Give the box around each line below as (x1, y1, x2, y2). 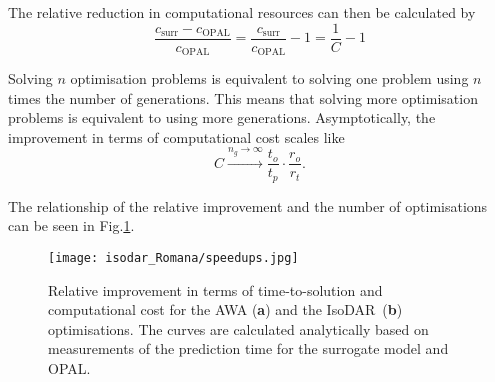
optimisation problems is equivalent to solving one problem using (70, 68, 469, 89)
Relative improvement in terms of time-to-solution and (48, 279, 383, 300)
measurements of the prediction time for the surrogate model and (48, 338, 449, 359)
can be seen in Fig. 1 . (8, 215, 135, 236)
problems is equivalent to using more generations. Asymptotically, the (8, 107, 436, 128)
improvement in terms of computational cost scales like (8, 126, 345, 147)
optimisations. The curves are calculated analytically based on (48, 318, 429, 339)
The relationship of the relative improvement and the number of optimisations (8, 195, 488, 216)
